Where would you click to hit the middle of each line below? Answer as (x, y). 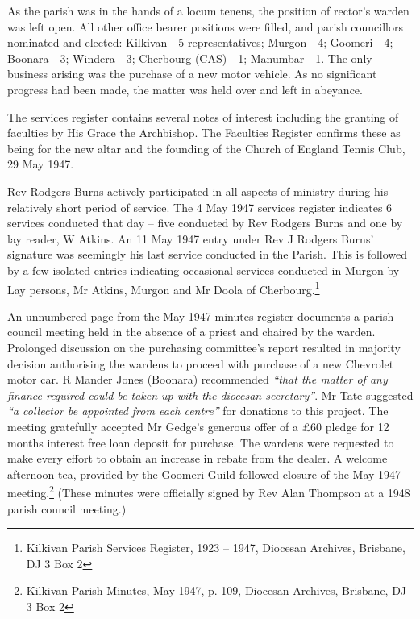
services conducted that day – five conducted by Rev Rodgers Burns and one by (205, 223)
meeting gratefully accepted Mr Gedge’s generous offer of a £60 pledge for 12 (198, 426)
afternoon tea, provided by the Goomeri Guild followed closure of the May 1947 (204, 474)
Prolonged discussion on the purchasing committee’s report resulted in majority (204, 347)
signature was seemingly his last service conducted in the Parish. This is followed (208, 254)
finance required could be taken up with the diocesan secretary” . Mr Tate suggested (210, 395)
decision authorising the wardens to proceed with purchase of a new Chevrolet (201, 363)
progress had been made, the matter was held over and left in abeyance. (185, 89)
